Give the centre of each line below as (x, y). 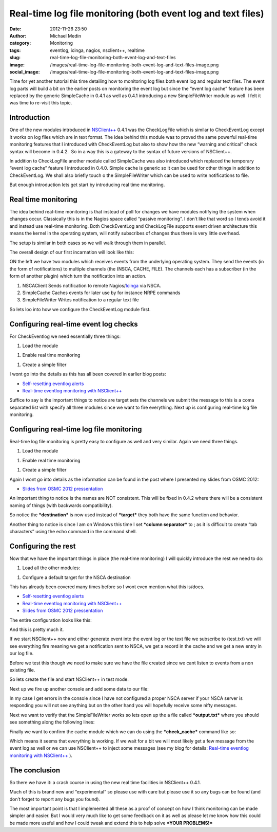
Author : (18, 35)
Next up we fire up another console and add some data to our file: (79, 689)
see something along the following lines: (52, 722)
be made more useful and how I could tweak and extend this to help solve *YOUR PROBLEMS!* (111, 823)
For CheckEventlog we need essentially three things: (65, 336)
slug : (15, 58)
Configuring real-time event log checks (74, 324)
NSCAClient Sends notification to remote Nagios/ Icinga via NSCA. (92, 285)
